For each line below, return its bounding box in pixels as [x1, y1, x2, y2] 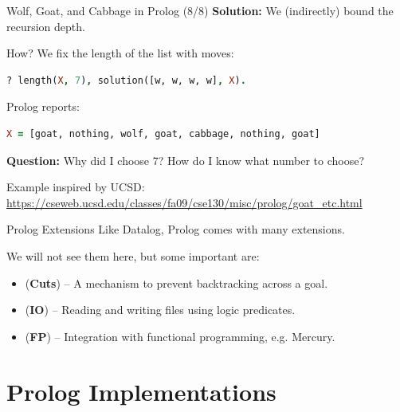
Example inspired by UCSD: [6, 179, 145, 195]
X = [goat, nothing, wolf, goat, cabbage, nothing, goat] [6, 128, 320, 139]
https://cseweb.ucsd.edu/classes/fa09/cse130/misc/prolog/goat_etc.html [6, 194, 363, 210]
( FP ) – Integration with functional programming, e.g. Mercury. [25, 328, 335, 344]
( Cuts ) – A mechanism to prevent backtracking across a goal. [25, 274, 328, 291]
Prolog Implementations [6, 375, 276, 407]
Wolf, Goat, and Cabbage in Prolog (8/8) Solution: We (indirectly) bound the [6, 2, 394, 18]
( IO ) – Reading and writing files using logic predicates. [25, 301, 296, 318]
